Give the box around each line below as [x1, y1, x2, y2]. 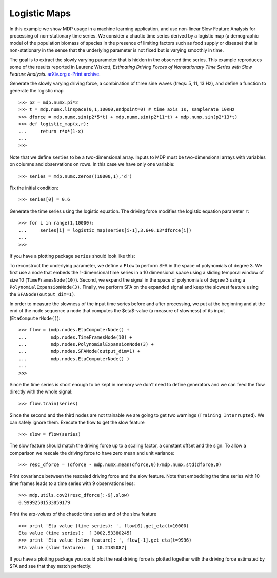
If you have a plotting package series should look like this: [9, 253, 135, 259]
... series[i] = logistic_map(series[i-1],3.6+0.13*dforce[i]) [18, 227, 192, 233]
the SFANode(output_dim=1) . [9, 291, 76, 297]
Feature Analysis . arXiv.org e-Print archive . [9, 71, 101, 77]
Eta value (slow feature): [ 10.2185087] [18, 545, 127, 550]
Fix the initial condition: [9, 184, 58, 191]
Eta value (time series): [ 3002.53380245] [18, 530, 133, 536]
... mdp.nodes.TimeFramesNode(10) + [18, 334, 133, 340]
